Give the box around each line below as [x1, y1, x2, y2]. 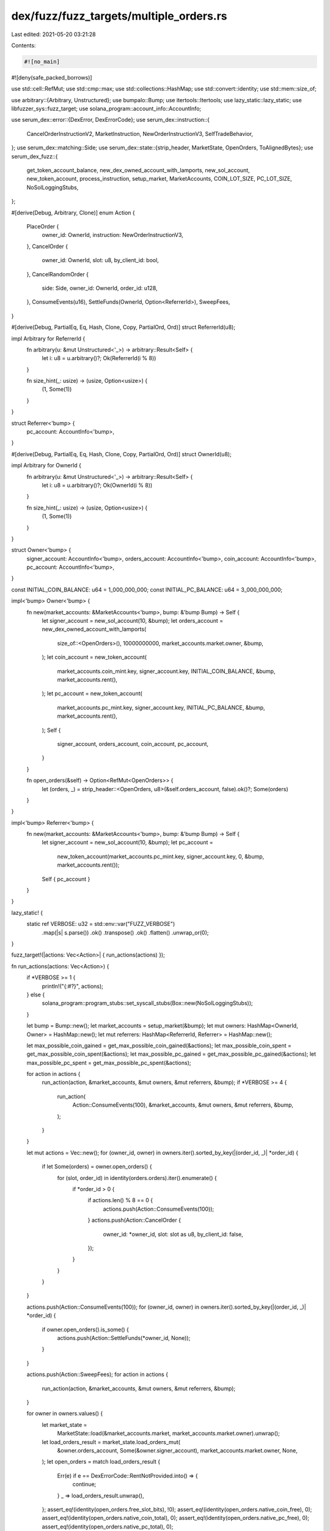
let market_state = [42, 1421, 87, 1428]
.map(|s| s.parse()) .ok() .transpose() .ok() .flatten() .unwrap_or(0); [42, 928, 209, 936]
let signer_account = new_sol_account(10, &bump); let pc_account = [42, 839, 213, 846]
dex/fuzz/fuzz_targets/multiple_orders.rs [11, 9, 227, 23]
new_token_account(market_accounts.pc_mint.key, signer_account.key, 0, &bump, [57, 852, 265, 860]
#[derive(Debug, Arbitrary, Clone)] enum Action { [11, 209, 135, 216]
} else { [26, 991, 45, 998]
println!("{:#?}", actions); [42, 982, 104, 990]
